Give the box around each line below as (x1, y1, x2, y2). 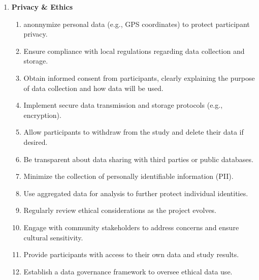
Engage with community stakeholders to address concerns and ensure (23, 222, 239, 232)
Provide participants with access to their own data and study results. (23, 249, 239, 260)
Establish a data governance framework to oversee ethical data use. (23, 266, 233, 276)
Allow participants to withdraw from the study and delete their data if (23, 127, 244, 137)
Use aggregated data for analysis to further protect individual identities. (23, 188, 248, 198)
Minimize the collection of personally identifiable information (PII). (23, 171, 234, 181)
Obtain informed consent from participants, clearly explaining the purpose (23, 72, 255, 83)
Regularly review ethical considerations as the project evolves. (23, 205, 217, 215)
